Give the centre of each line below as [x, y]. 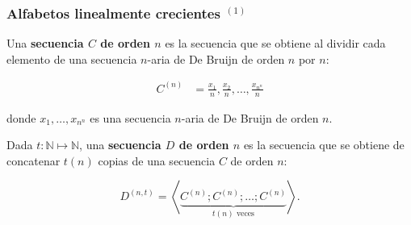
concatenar [34, 160]
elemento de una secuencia [72, 58]
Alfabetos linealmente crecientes [113, 12]
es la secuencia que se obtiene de [324, 145]
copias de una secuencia [157, 160]
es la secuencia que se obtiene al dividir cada [275, 43]
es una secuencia [130, 117]
